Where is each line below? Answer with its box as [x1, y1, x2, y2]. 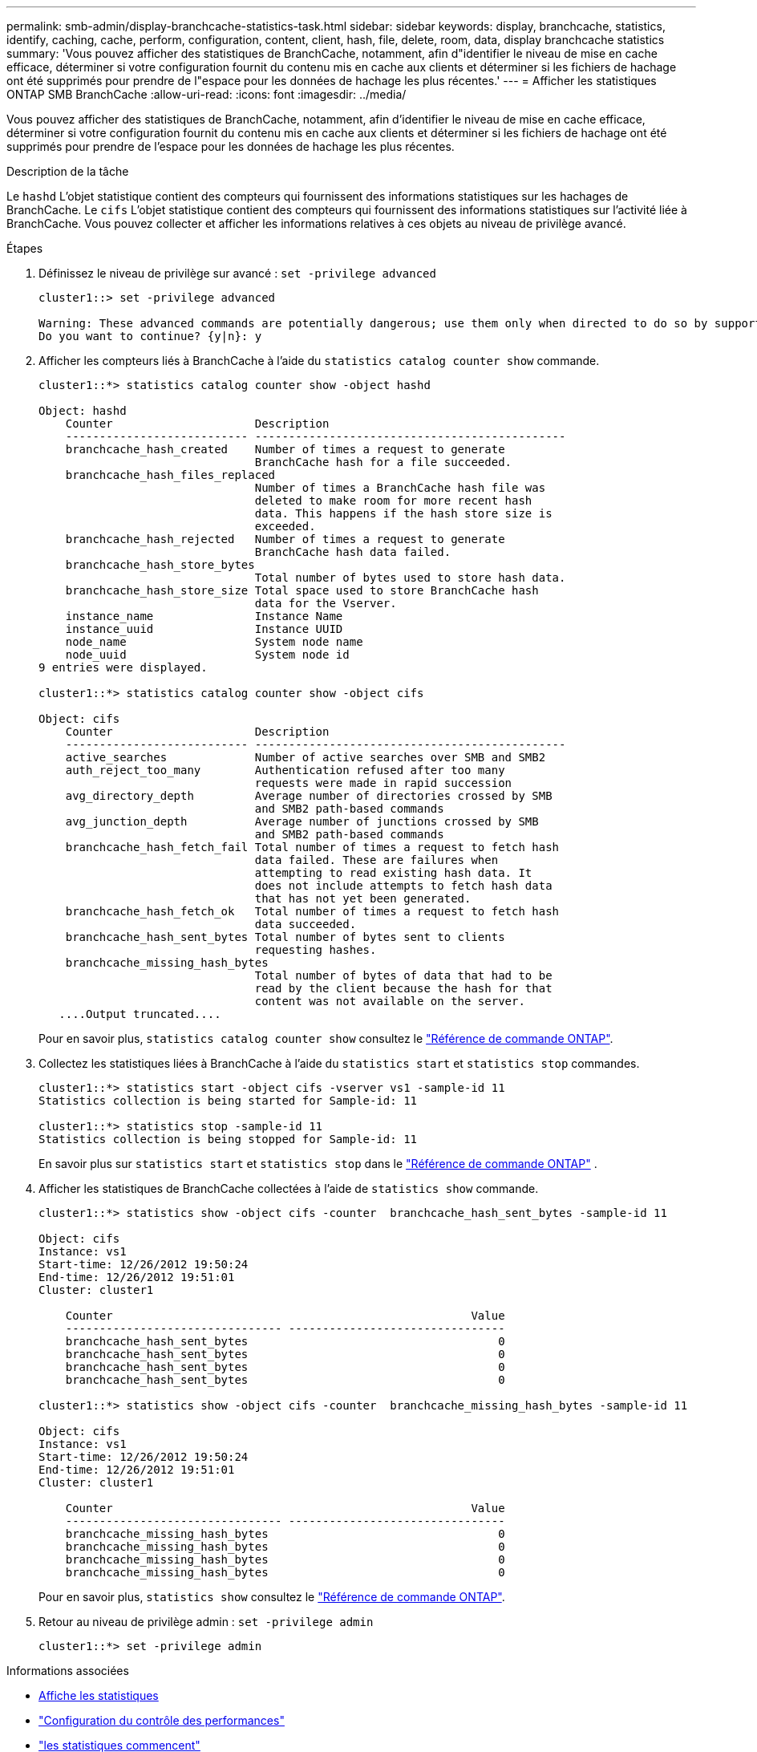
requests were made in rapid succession [254, 777, 512, 789]
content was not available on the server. [254, 995, 525, 1008]
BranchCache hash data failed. [254, 545, 451, 558]
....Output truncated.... [59, 1008, 221, 1020]
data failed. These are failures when [254, 854, 499, 866]
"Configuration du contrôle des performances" [38, 1713, 285, 1727]
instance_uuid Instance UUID [65, 623, 343, 635]
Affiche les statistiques [38, 1689, 159, 1702]
